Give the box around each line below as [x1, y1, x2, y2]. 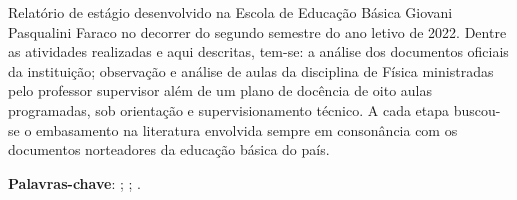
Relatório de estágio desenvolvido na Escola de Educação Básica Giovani [8, 2, 453, 22]
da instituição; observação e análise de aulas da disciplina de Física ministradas [8, 60, 494, 81]
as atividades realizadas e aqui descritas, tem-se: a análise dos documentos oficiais [8, 41, 509, 62]
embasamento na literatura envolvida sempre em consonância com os [36, 119, 458, 140]
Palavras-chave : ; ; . [8, 172, 141, 193]
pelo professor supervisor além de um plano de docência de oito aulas [8, 80, 433, 101]
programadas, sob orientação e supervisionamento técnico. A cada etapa [8, 99, 450, 120]
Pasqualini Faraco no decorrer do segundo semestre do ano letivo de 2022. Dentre [8, 21, 507, 42]
